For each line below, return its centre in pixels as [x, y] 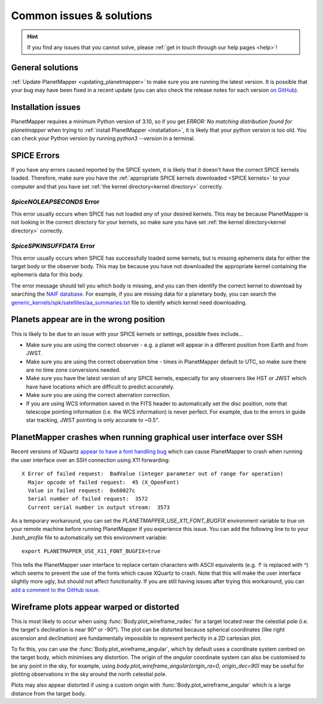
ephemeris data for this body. [47, 275]
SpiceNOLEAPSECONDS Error [55, 202]
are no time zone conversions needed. [73, 370]
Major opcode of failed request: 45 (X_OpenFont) [103, 482]
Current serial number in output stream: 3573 [99, 507]
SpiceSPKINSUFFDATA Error [53, 246]
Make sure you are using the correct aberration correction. [98, 395]
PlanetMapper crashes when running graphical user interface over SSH [147, 437]
